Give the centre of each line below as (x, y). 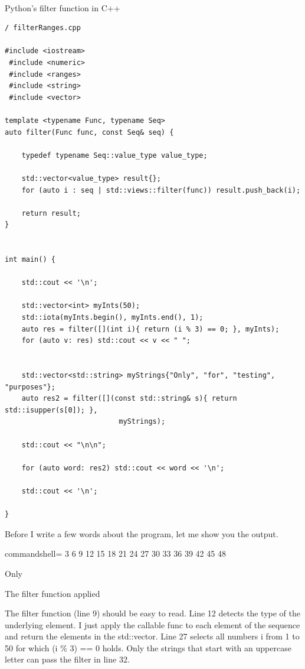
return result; (51, 213)
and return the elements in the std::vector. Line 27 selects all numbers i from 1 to (152, 636)
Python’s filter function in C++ (63, 7)
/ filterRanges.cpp (43, 28)
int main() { (30, 260)
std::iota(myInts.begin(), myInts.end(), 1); (112, 318)
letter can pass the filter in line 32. (67, 659)
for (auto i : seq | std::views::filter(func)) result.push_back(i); (161, 190)
